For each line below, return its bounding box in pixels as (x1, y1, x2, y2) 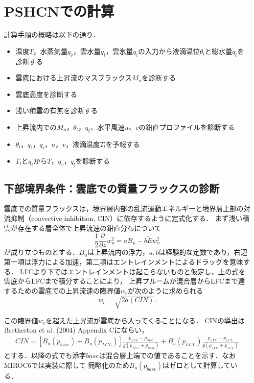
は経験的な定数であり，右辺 (159, 247, 248, 257)
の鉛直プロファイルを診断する (139, 121, 235, 132)
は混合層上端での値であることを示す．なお (99, 350, 236, 360)
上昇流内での (15, 121, 57, 132)
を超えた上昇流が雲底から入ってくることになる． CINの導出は (46, 315, 245, 325)
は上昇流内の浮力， (87, 247, 149, 257)
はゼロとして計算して (162, 359, 231, 370)
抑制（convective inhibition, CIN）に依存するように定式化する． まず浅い (10, 213, 243, 223)
